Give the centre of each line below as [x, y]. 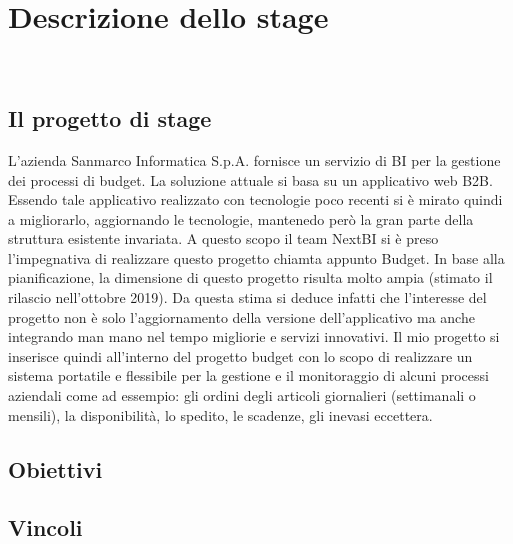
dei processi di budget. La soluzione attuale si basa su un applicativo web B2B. [250, 179]
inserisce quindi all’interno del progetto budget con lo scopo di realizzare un [240, 355]
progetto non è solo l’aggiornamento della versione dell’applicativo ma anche [241, 316]
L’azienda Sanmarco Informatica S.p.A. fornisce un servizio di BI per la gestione [254, 159]
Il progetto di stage [110, 118]
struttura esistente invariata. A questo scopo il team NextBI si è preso [223, 238]
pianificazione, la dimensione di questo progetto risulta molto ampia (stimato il [250, 277]
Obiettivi [55, 468]
